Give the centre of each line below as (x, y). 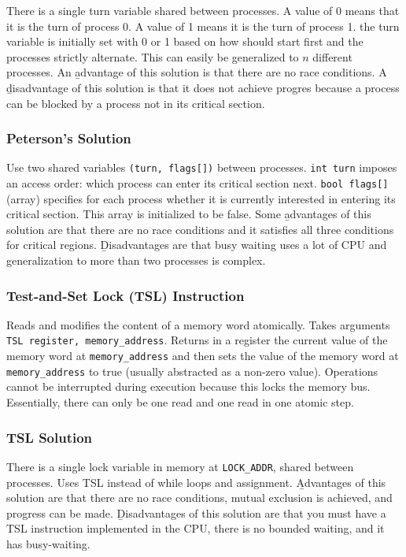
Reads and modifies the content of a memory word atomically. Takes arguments (198, 324)
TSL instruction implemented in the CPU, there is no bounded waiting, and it (196, 528)
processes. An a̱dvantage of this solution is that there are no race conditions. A (197, 72)
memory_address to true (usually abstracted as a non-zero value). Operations (192, 371)
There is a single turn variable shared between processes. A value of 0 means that (203, 10)
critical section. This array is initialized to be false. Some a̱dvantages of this (189, 214)
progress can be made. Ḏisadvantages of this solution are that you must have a (196, 512)
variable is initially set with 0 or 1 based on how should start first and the (185, 41)
